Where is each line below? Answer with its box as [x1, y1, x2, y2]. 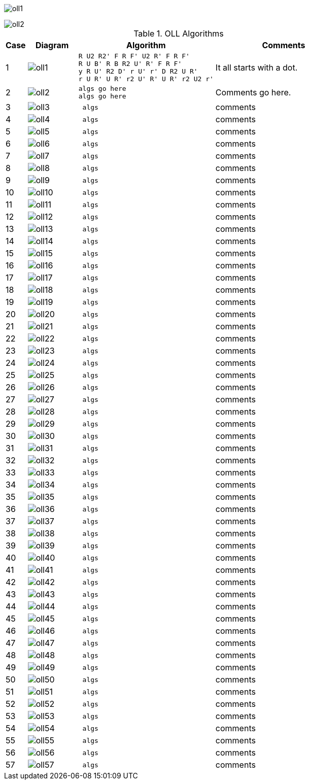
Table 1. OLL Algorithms [133, 28, 224, 39]
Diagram [35, 40, 69, 50]
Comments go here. [215, 87, 291, 97]
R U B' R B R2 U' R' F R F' [78, 60, 182, 67]
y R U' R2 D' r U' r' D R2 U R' [78, 67, 198, 75]
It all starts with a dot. [215, 62, 298, 73]
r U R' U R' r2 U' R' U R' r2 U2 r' [78, 75, 214, 83]
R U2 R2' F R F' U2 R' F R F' [78, 52, 190, 60]
